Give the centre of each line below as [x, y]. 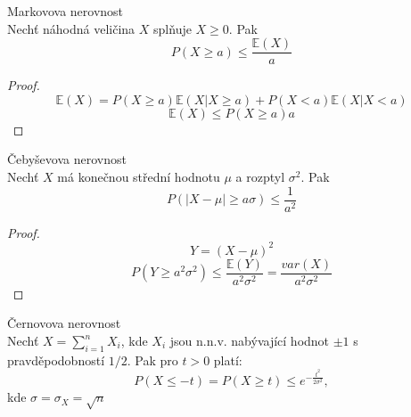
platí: [228, 360]
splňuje [173, 28]
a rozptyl [260, 177]
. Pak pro [152, 360]
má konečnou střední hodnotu [139, 177]
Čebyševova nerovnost [67, 159]
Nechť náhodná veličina [71, 28]
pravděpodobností [56, 360]
